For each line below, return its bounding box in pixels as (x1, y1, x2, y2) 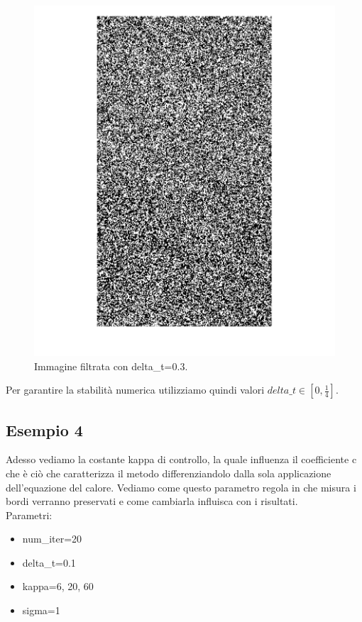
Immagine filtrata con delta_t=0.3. (34, 358, 188, 373)
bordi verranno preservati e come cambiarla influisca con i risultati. (6, 494, 298, 509)
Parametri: (6, 507, 53, 522)
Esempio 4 (6, 418, 83, 440)
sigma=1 (22, 603, 60, 618)
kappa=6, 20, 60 (22, 579, 94, 594)
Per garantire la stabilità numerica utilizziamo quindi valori (6, 382, 265, 397)
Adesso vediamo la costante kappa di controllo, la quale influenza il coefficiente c (6, 452, 357, 467)
